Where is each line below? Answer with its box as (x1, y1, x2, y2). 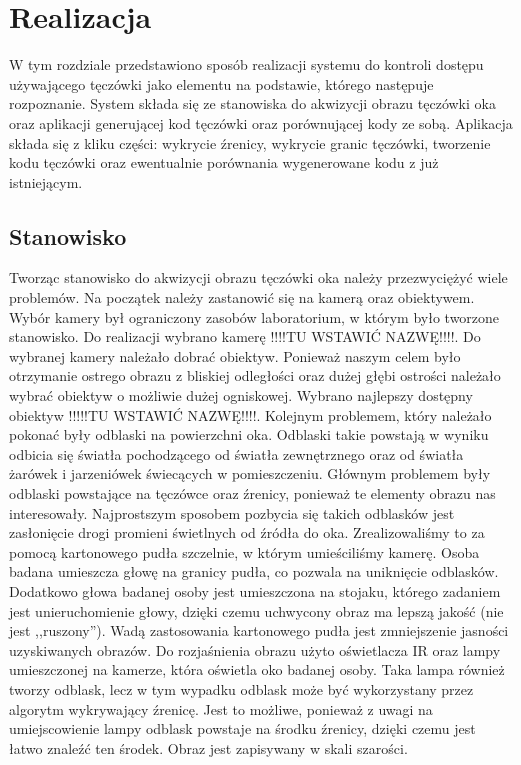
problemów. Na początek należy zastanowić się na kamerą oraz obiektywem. (9, 287, 475, 308)
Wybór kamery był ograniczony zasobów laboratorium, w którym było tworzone (9, 306, 500, 327)
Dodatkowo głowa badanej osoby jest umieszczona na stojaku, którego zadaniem (9, 580, 501, 601)
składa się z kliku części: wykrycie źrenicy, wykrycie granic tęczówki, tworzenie (9, 132, 491, 153)
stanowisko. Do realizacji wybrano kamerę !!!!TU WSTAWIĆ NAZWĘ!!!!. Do (9, 326, 481, 347)
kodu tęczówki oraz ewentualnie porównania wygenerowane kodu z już (9, 152, 439, 173)
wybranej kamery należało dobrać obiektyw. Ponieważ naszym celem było (9, 345, 461, 366)
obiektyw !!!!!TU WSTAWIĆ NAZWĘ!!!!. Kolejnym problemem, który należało (9, 404, 492, 425)
